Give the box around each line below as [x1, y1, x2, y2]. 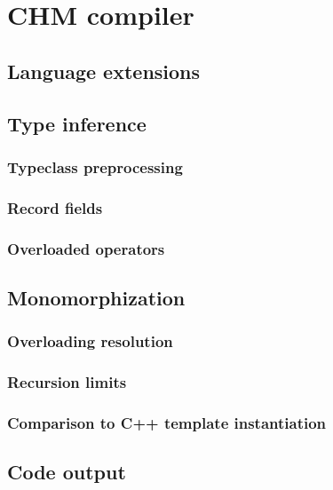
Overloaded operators [7, 237, 165, 259]
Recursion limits [7, 371, 127, 393]
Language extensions [7, 57, 201, 84]
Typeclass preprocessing [7, 155, 183, 178]
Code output [7, 458, 126, 486]
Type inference [7, 109, 147, 137]
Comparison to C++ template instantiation [7, 411, 327, 433]
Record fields [7, 196, 103, 218]
